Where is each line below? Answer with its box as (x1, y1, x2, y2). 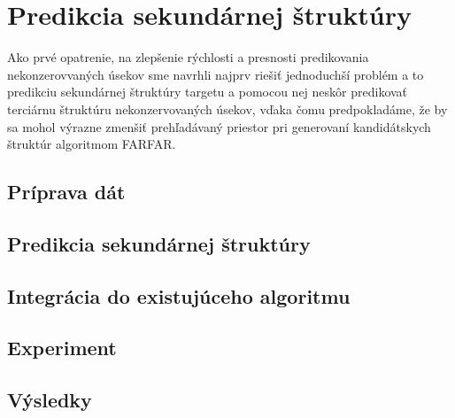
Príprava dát (7, 178, 126, 205)
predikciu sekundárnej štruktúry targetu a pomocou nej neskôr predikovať (7, 82, 408, 101)
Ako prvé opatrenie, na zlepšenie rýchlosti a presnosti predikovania (7, 48, 369, 66)
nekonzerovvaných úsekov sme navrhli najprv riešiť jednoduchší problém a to (7, 65, 424, 83)
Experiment (7, 334, 117, 361)
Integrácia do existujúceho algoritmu (7, 282, 351, 309)
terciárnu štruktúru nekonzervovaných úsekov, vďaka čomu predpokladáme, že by (7, 99, 448, 118)
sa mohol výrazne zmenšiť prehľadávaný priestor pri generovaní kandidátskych (7, 117, 431, 135)
